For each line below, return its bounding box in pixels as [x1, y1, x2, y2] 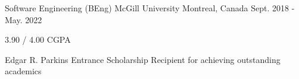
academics [5, 65, 42, 77]
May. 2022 [5, 13, 42, 26]
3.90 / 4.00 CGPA [5, 33, 71, 46]
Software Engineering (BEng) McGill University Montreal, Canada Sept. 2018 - [5, 2, 295, 14]
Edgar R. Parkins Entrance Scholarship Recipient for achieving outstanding [5, 53, 281, 65]
